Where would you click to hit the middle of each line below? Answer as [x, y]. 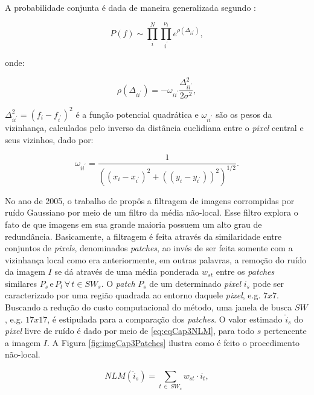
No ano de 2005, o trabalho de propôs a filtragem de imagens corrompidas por [150, 200]
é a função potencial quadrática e [137, 114]
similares [21, 283]
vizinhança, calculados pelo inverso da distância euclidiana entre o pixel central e [154, 128]
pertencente [285, 331]
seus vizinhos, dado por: [49, 139]
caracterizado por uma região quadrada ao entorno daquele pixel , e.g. [133, 295]
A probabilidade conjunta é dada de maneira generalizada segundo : [130, 7]
